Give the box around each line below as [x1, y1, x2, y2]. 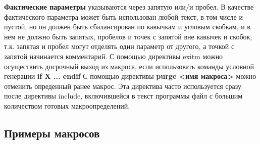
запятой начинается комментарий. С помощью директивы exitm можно [4, 51, 223, 61]
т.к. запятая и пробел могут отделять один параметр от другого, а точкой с [4, 41, 235, 52]
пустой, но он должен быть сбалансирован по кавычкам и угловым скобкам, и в [4, 21, 250, 32]
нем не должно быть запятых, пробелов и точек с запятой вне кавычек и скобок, [4, 31, 252, 41]
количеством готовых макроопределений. [4, 100, 130, 111]
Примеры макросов [4, 125, 100, 140]
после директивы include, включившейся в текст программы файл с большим [4, 90, 243, 101]
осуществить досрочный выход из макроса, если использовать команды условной [4, 61, 254, 71]
